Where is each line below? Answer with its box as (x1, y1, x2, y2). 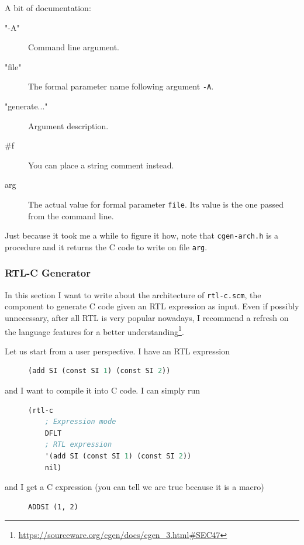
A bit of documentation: (5, 2, 91, 13)
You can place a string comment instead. (28, 158, 174, 171)
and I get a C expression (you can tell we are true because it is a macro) (5, 481, 264, 493)
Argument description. (28, 119, 109, 132)
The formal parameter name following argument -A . (28, 80, 214, 92)
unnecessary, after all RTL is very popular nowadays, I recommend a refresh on (5, 312, 289, 324)
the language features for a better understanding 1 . (5, 323, 184, 337)
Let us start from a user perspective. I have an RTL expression (5, 344, 230, 357)
